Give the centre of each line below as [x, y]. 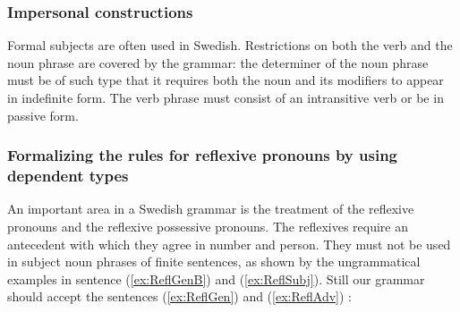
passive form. [43, 115]
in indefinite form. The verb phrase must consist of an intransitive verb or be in [226, 97]
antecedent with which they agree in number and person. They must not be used [229, 244]
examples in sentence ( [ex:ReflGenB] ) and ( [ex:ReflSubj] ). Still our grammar [216, 278]
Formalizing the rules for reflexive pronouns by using [203, 155]
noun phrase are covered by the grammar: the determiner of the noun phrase [218, 62]
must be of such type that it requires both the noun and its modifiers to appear [226, 80]
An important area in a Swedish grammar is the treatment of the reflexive [211, 209]
